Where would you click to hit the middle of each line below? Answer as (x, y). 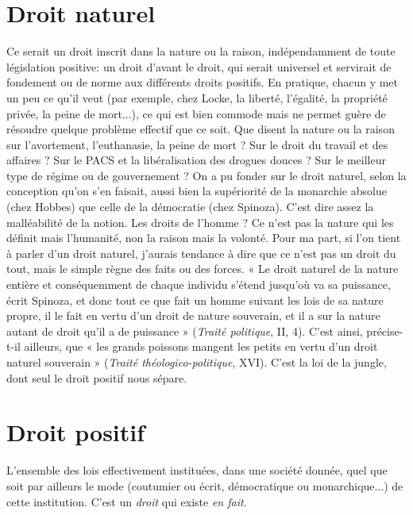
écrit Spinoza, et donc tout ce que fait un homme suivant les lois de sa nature (195, 300)
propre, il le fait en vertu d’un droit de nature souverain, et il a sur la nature (193, 315)
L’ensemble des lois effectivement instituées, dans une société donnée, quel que (197, 470)
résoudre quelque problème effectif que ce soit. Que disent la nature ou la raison (201, 129)
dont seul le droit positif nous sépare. (97, 377)
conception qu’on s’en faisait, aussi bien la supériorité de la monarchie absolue (197, 191)
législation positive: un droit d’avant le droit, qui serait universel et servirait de (199, 66)
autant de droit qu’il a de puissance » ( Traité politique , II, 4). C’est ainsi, (185, 331)
